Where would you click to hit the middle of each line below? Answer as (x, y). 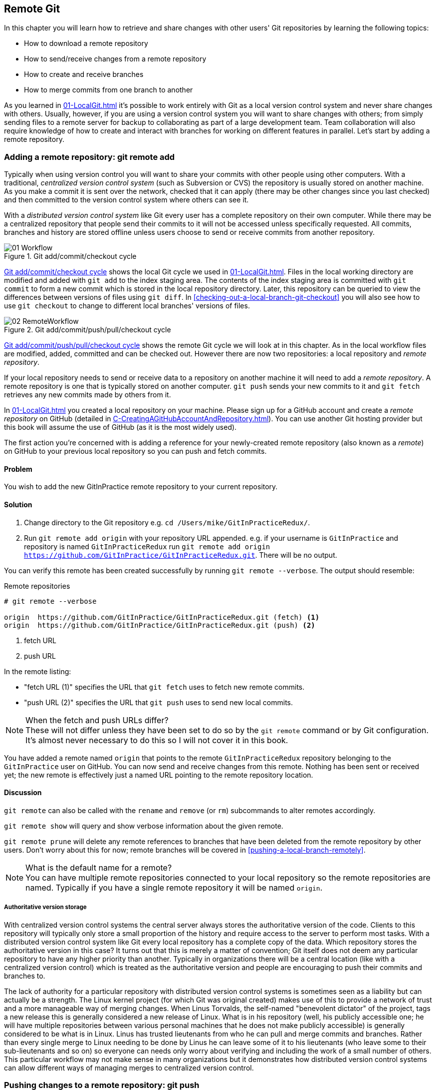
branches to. (25, 976)
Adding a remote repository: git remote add (90, 157)
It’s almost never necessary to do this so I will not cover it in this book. (157, 740)
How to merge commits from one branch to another (109, 90)
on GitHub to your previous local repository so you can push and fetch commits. (135, 451)
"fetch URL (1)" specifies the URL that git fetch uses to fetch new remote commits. (164, 687)
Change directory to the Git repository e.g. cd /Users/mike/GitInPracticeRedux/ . (167, 522)
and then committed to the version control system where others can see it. (126, 200)
